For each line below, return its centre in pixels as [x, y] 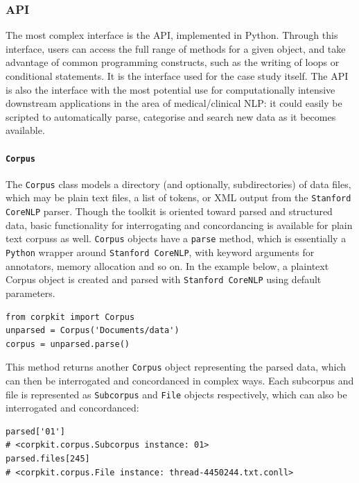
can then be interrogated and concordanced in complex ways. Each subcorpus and [180, 380]
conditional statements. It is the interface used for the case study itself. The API [177, 76]
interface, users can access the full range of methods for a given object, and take [176, 48]
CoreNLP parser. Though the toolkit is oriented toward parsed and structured [169, 211]
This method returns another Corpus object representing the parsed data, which [176, 367]
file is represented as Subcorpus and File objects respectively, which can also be [176, 394]
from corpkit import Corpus [70, 317]
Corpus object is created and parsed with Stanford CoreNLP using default [164, 279]
